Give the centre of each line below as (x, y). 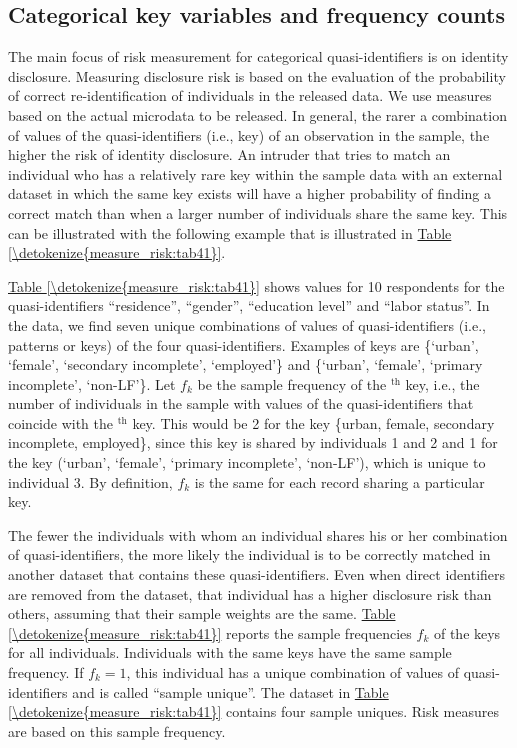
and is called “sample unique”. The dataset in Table (230, 691)
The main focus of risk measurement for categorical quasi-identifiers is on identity (258, 56)
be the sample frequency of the (292, 383)
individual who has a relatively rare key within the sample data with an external (255, 173)
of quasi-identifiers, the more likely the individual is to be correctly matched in (249, 554)
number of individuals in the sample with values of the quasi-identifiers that (241, 403)
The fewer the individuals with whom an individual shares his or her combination (258, 534)
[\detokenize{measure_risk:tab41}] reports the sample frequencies (210, 632)
